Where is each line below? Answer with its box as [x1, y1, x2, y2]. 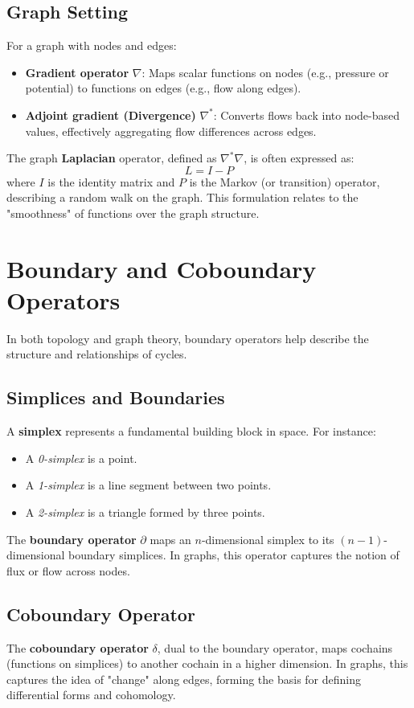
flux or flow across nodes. [6, 562, 130, 579]
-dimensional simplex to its [201, 530, 334, 547]
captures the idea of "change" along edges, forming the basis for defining [6, 670, 362, 687]
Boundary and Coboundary [6, 252, 317, 284]
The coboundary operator [6, 639, 149, 656]
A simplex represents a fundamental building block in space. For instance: [6, 423, 376, 440]
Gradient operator [25, 63, 129, 80]
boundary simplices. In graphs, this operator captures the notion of [68, 546, 400, 563]
